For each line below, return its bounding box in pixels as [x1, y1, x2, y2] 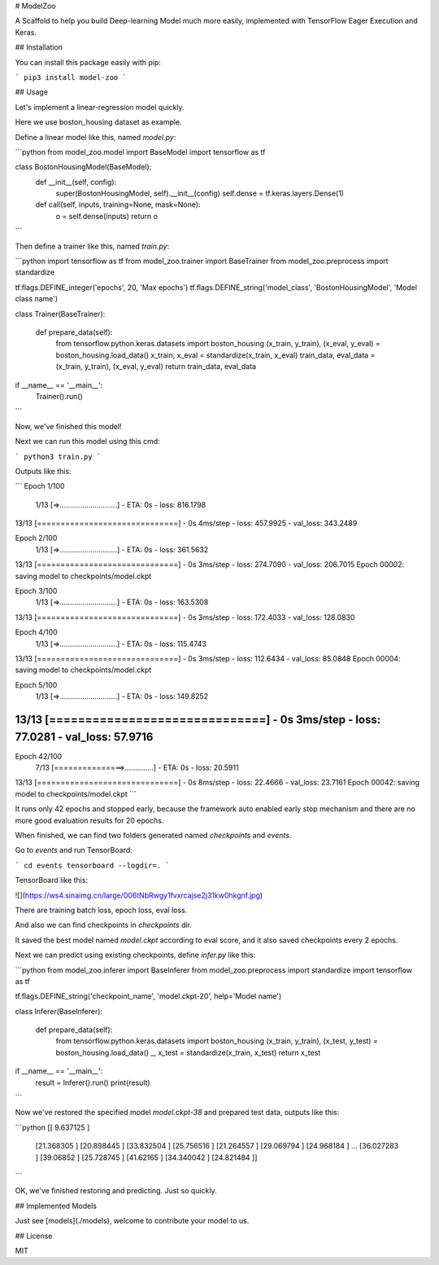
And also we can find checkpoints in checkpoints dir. [15, 920, 193, 930]
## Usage [15, 87, 49, 97]
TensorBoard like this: [15, 876, 89, 885]
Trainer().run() [35, 391, 83, 401]
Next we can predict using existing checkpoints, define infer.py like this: [15, 950, 256, 960]
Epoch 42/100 [15, 751, 63, 761]
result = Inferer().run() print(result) [35, 1078, 150, 1087]
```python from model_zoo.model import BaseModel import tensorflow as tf [15, 147, 266, 156]
